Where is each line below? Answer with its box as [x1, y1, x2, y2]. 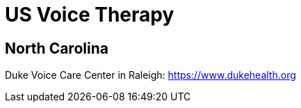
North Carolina [5, 39, 108, 57]
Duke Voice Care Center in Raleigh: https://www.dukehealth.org [5, 69, 296, 82]
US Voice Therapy [5, 3, 174, 26]
